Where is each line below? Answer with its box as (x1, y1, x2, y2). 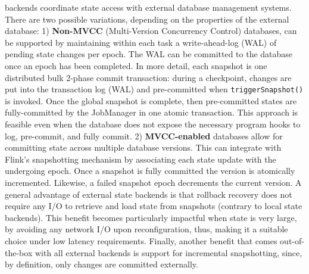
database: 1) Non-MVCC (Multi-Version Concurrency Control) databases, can (5, 24, 297, 37)
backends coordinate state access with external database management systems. (5, 1, 292, 13)
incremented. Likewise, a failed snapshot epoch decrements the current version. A (5, 176, 302, 188)
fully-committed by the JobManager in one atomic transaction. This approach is (5, 106, 298, 119)
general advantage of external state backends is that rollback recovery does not (5, 188, 292, 200)
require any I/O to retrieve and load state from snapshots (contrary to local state (5, 200, 302, 212)
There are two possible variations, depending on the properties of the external (5, 13, 289, 25)
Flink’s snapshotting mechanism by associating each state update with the (5, 152, 276, 165)
